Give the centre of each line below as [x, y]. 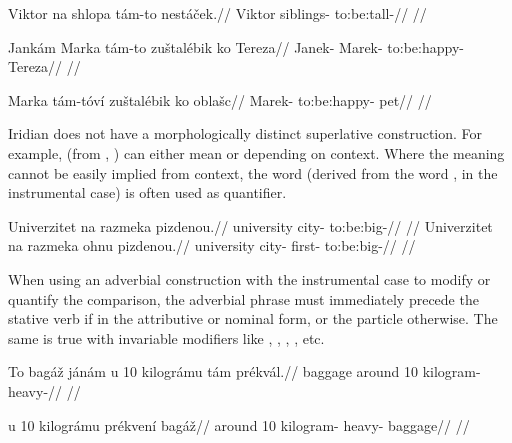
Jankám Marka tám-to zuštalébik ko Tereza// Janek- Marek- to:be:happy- [236, 46]
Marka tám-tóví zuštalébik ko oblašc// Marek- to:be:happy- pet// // [220, 99]
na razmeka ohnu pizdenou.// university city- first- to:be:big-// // [212, 245]
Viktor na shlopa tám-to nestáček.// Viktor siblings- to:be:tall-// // [217, 13]
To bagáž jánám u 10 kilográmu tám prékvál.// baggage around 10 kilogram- [244, 371]
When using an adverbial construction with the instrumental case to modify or [249, 278]
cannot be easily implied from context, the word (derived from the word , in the [253, 172]
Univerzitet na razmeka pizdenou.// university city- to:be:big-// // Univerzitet [250, 225]
